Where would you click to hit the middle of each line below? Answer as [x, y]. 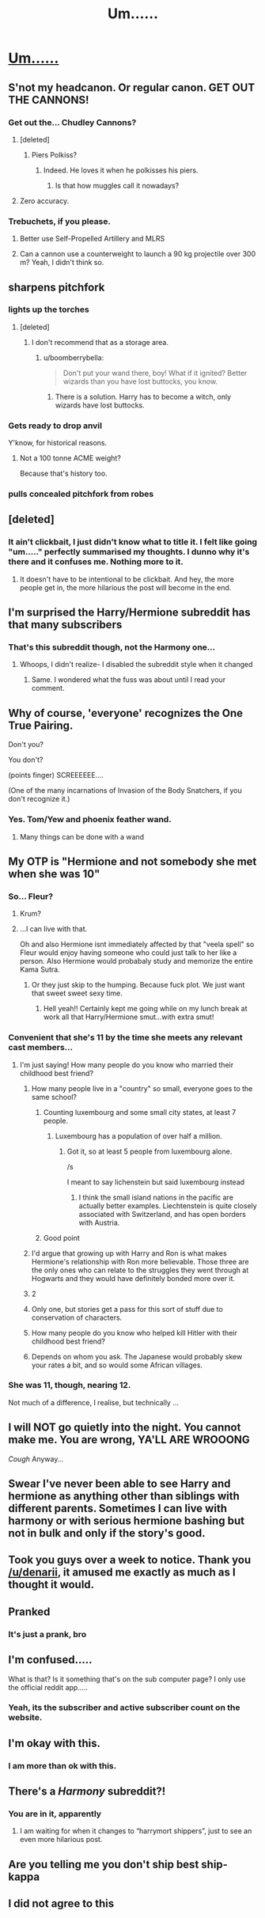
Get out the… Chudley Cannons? [72, 122]
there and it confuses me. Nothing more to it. [96, 562]
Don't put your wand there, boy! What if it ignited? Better [155, 373]
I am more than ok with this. [62, 1765]
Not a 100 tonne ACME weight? [70, 458]
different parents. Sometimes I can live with [118, 1509]
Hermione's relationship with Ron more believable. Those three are [140, 1261]
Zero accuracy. [44, 201]
